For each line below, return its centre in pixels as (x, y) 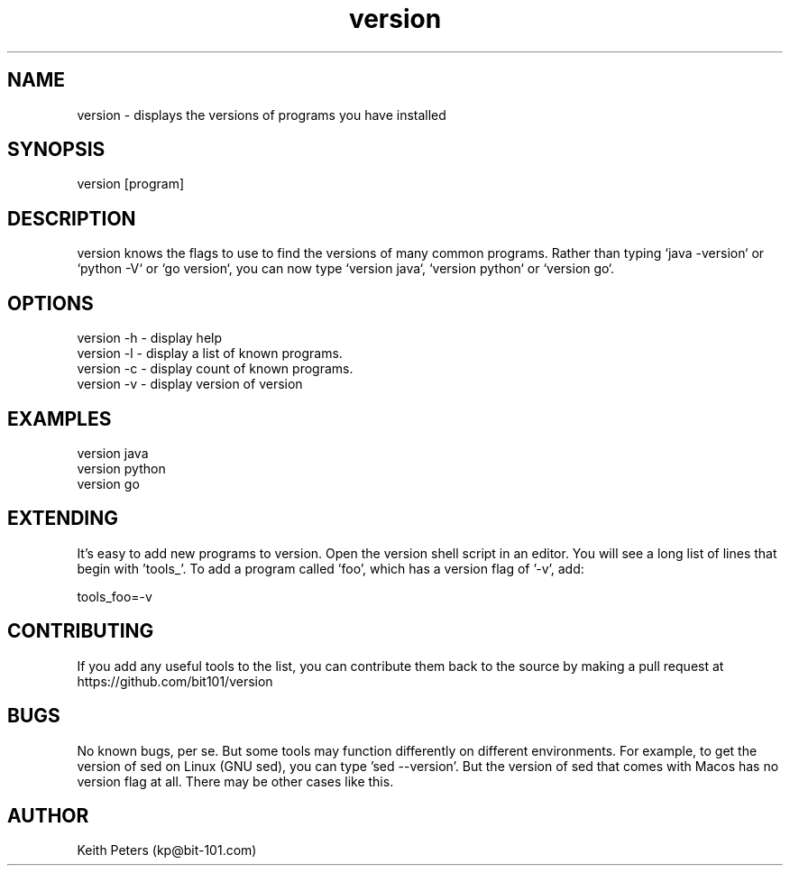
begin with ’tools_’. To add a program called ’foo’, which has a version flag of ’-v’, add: (331, 568)
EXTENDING (63, 519)
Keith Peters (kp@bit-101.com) (167, 850)
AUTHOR (48, 815)
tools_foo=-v (115, 596)
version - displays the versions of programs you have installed (262, 115)
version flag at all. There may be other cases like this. (235, 781)
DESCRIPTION (72, 218)
